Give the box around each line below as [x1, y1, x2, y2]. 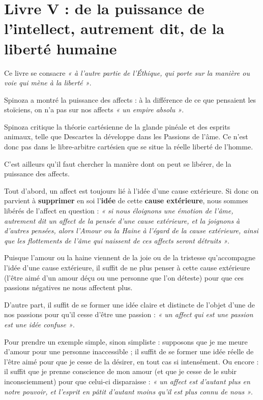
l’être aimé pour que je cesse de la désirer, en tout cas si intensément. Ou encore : [4, 356, 259, 366]
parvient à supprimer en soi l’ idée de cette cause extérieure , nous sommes [4, 195, 248, 206]
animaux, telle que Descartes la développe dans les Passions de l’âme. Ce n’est [4, 131, 248, 142]
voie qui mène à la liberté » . [4, 77, 92, 88]
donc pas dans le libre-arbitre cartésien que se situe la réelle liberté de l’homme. [4, 141, 253, 152]
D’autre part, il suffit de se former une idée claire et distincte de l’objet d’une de [4, 299, 255, 310]
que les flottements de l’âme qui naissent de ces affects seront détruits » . [4, 235, 229, 245]
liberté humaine [4, 38, 117, 58]
